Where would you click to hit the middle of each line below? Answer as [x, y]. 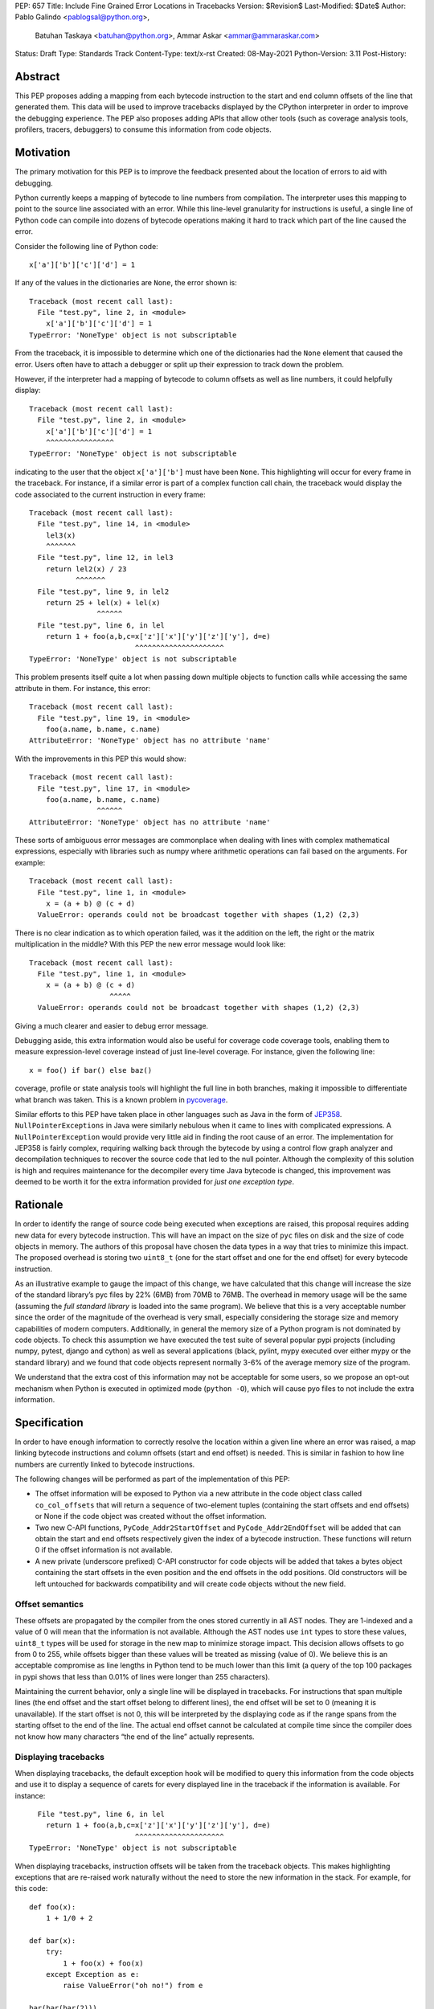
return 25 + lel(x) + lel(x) [103, 603]
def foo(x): [53, 1907]
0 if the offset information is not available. [104, 1550]
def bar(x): [53, 1940]
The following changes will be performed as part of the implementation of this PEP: [152, 1479]
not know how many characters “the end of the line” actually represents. [135, 1737]
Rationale [39, 1205]
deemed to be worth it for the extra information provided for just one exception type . [155, 1182]
